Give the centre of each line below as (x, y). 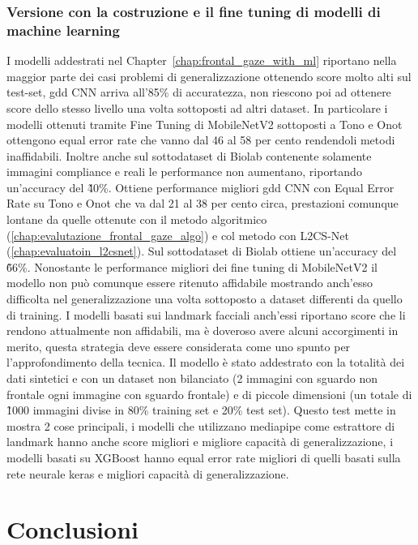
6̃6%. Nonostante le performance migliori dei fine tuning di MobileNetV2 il (192, 266)
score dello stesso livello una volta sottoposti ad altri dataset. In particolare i (197, 107)
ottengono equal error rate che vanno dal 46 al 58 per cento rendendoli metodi (201, 140)
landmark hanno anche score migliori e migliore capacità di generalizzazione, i (200, 442)
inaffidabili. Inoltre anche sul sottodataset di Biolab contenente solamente (189, 155)
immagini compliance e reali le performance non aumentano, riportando (184, 172)
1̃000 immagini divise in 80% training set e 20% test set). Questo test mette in (201, 410)
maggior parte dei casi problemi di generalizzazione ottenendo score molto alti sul (209, 76)
